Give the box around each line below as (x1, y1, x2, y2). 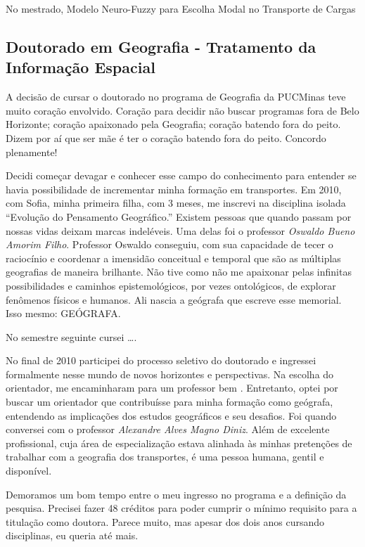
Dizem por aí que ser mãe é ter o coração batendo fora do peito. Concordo (6, 130, 326, 145)
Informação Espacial (6, 56, 155, 78)
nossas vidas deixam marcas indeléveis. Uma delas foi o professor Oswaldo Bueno (6, 223, 355, 238)
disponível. (6, 463, 52, 478)
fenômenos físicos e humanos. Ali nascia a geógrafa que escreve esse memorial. (6, 292, 342, 307)
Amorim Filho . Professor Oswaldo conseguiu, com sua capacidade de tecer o (6, 237, 333, 252)
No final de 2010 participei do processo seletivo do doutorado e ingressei (6, 353, 316, 368)
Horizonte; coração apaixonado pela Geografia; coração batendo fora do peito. (6, 117, 341, 131)
